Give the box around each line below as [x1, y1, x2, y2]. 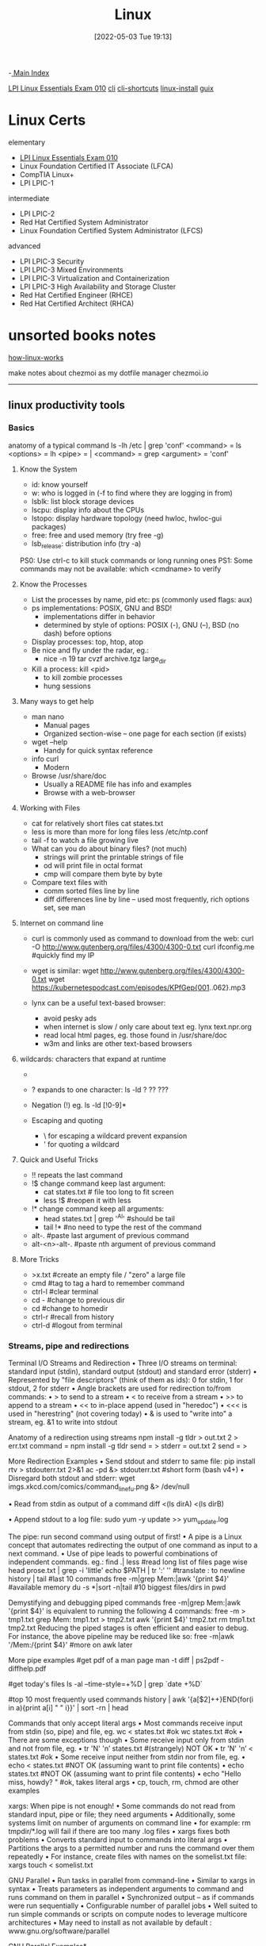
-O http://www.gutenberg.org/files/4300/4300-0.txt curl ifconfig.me [31, 942, 255, 952]
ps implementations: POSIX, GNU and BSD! [31, 603, 173, 613]
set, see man [43, 903, 85, 913]
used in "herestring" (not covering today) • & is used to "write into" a [8, 1409, 233, 1418]
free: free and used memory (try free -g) [31, 530, 164, 540]
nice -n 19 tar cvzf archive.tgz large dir [43, 654, 166, 666]
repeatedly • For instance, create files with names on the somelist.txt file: [8, 1852, 247, 1861]
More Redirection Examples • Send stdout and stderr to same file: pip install [8, 1456, 256, 1466]
